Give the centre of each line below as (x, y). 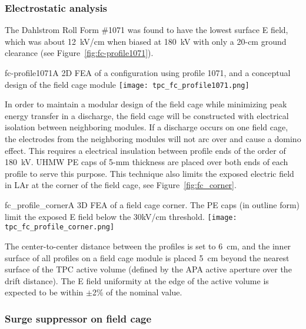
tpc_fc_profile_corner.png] (60, 227)
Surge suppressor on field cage (78, 318)
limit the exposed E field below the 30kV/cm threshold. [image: (121, 216)
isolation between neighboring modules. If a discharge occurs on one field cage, (147, 127)
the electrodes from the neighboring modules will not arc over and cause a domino (153, 139)
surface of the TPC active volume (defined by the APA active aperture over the (148, 269)
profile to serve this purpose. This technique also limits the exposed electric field (149, 173)
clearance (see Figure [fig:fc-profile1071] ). (79, 53)
